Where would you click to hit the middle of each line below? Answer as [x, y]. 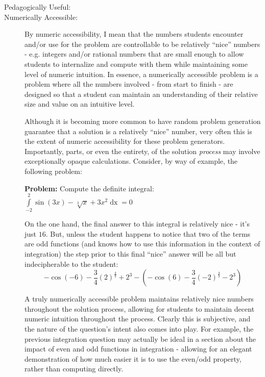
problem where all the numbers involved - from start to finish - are [129, 84]
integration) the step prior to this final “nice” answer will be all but [130, 254]
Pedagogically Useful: [38, 7]
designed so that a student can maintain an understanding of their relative [141, 94]
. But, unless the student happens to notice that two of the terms [148, 233]
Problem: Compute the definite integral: [89, 188]
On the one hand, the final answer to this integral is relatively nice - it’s [137, 224]
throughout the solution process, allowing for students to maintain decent [140, 308]
